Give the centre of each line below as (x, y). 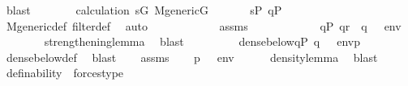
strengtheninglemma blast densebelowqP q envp (202, 41)
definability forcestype (65, 73)
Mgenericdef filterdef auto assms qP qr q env (204, 25)
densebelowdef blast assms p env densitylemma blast (192, 57)
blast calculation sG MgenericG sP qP (144, 10)
